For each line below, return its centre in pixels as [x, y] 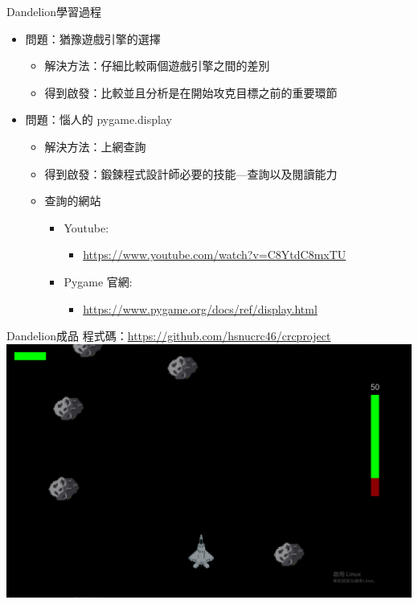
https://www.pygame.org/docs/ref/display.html [200, 308]
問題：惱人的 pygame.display [98, 119]
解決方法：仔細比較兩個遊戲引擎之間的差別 [157, 66]
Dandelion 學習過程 [54, 11]
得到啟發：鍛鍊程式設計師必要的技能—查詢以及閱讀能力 [191, 173]
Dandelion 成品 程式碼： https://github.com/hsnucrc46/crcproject [169, 336]
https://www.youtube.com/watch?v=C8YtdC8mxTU [215, 255]
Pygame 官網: [98, 281]
